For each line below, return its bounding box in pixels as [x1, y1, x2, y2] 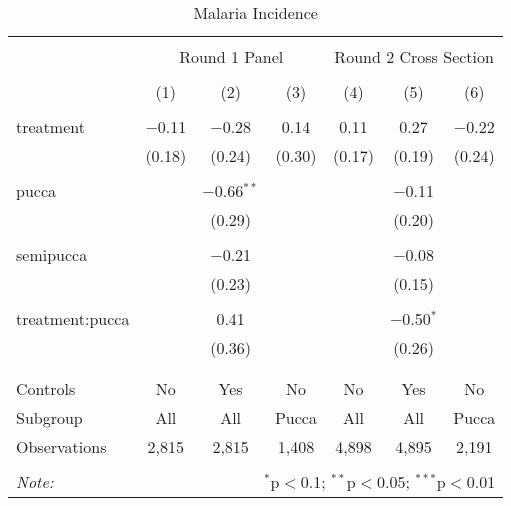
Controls [16, 377, 76, 400]
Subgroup [16, 406, 83, 429]
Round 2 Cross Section [334, 45, 494, 68]
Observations [16, 435, 107, 458]
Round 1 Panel [179, 45, 284, 68]
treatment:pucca [16, 307, 130, 330]
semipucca [16, 243, 88, 266]
